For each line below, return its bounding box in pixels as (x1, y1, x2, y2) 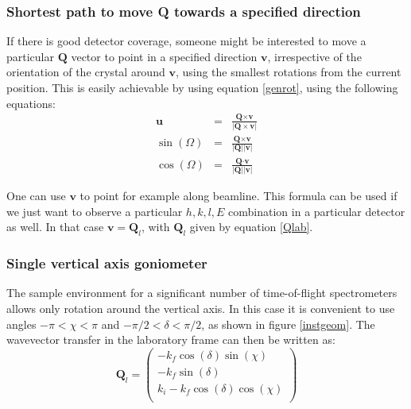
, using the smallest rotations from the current (175, 64, 401, 80)
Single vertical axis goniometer (6, 253, 207, 273)
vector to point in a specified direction (71, 48, 258, 64)
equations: (6, 95, 56, 111)
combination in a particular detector (228, 203, 405, 219)
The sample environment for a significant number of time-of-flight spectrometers (6, 284, 397, 301)
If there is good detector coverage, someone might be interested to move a (6, 33, 366, 49)
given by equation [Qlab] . (189, 218, 313, 235)
